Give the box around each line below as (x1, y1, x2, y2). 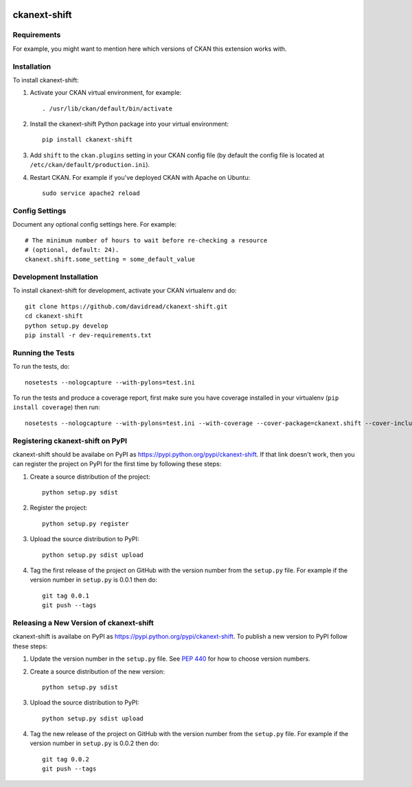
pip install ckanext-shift (42, 136, 133, 144)
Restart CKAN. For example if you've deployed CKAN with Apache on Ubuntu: (30, 173, 251, 181)
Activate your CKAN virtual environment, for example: (30, 89, 182, 97)
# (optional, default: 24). (25, 246, 119, 253)
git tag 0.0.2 (42, 755, 89, 763)
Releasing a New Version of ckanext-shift (12, 618, 154, 628)
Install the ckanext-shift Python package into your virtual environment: (30, 120, 229, 128)
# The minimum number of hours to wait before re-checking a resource (25, 236, 268, 244)
